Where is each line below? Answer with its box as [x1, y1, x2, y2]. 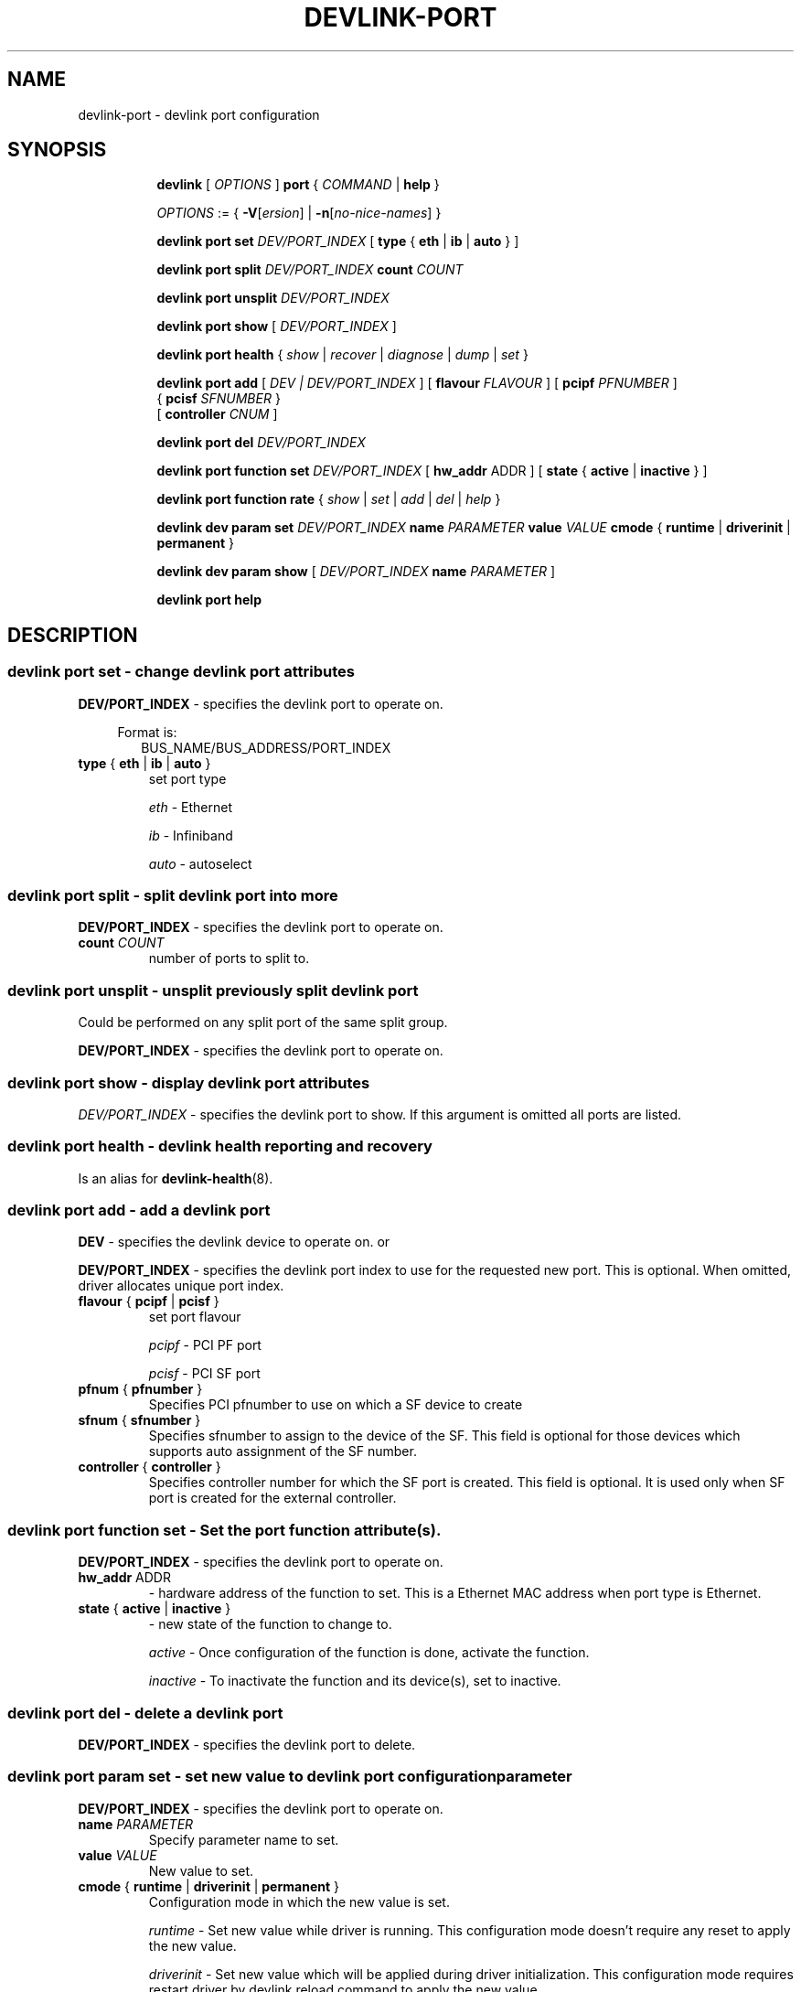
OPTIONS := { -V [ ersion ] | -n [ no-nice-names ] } [156, 205, 442, 221]
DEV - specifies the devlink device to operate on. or [78, 1234, 390, 1250]
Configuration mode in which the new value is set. [148, 1893, 450, 1910]
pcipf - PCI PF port [148, 1337, 262, 1354]
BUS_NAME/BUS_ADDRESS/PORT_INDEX [141, 739, 391, 755]
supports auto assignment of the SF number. [148, 1443, 417, 1460]
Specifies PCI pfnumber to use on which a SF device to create [148, 1397, 523, 1413]
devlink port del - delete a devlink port [7, 1703, 283, 1722]
